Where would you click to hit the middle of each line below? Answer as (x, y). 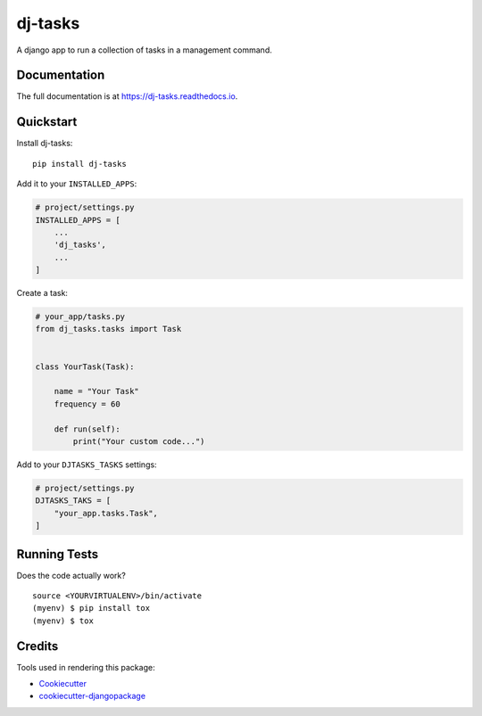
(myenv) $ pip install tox (91, 608)
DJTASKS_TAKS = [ (73, 501)
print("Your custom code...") (139, 441)
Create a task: (42, 293)
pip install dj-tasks (79, 164)
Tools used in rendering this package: (86, 667)
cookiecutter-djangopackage (92, 696)
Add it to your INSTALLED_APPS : (77, 184)
